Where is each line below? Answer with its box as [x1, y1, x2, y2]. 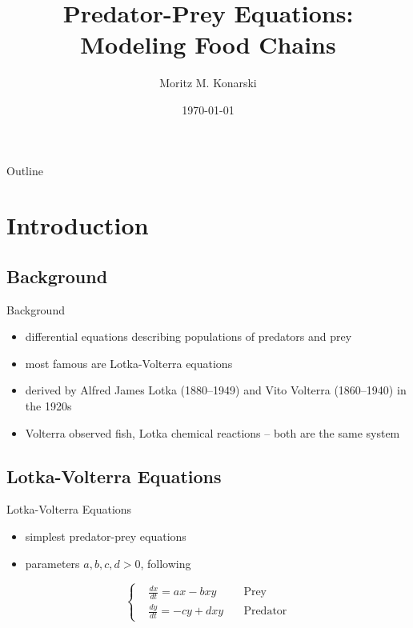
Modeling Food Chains [80, 28, 336, 61]
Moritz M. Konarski [159, 74, 257, 91]
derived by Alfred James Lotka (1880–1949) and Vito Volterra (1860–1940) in [25, 382, 407, 398]
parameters [25, 554, 80, 571]
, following [140, 554, 191, 571]
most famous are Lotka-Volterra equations [25, 354, 233, 371]
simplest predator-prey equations [25, 528, 186, 545]
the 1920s [25, 398, 72, 414]
